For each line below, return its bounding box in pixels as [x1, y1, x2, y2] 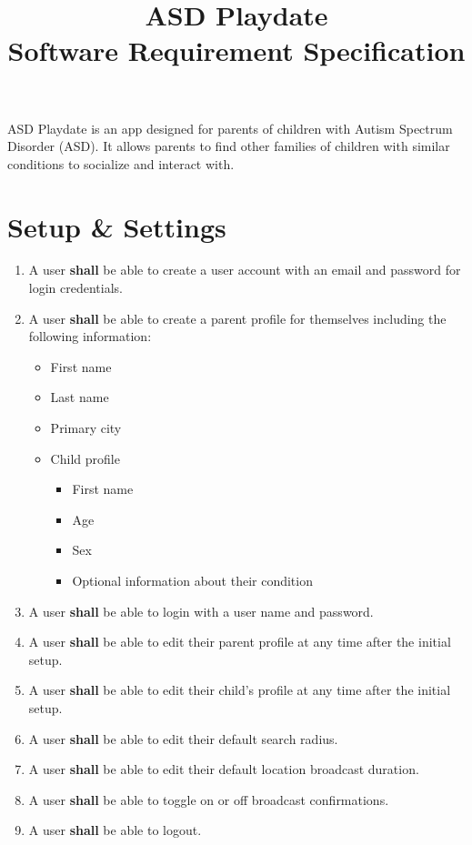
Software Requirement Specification [7, 32, 466, 69]
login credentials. [28, 278, 123, 297]
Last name [50, 387, 109, 407]
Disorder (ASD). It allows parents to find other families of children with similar [7, 136, 450, 156]
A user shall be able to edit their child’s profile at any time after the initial [28, 680, 451, 699]
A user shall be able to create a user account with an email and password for [28, 260, 461, 279]
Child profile [50, 448, 120, 468]
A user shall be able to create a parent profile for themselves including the [28, 308, 447, 327]
